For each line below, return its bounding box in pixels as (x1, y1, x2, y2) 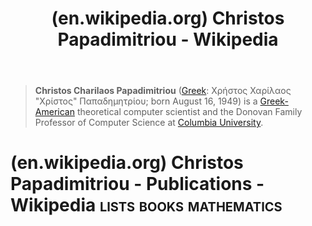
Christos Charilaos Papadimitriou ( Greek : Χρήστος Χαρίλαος (34, 85, 292, 97)
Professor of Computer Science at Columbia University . (34, 117, 264, 129)
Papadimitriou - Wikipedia (57, 28, 279, 51)
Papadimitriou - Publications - (10, 173, 265, 196)
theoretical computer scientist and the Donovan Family (76, 106, 303, 118)
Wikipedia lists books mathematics (10, 194, 283, 217)
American (34, 106, 75, 118)
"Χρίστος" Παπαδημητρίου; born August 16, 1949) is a (34, 95, 258, 107)
